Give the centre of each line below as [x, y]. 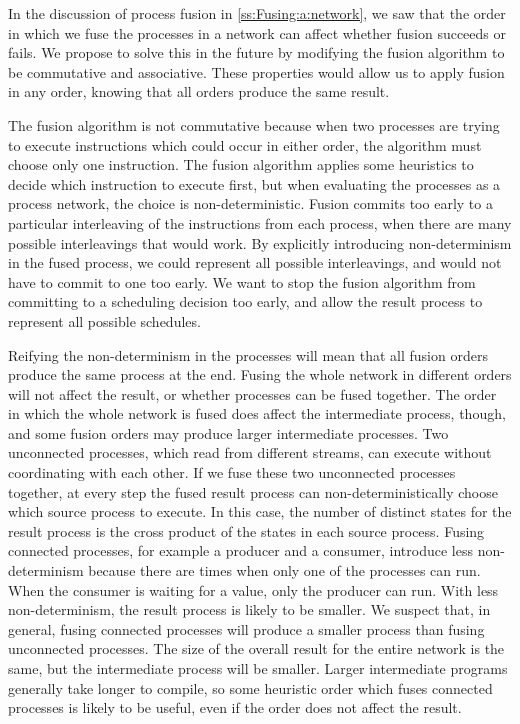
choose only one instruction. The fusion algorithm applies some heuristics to [241, 164]
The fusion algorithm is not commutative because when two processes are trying [254, 124]
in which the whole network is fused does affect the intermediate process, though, [257, 413]
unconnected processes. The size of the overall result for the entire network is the [256, 648]
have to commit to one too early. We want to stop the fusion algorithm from [242, 281]
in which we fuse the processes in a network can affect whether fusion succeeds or [257, 32]
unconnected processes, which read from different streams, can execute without [250, 452]
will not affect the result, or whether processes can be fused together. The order [252, 393]
